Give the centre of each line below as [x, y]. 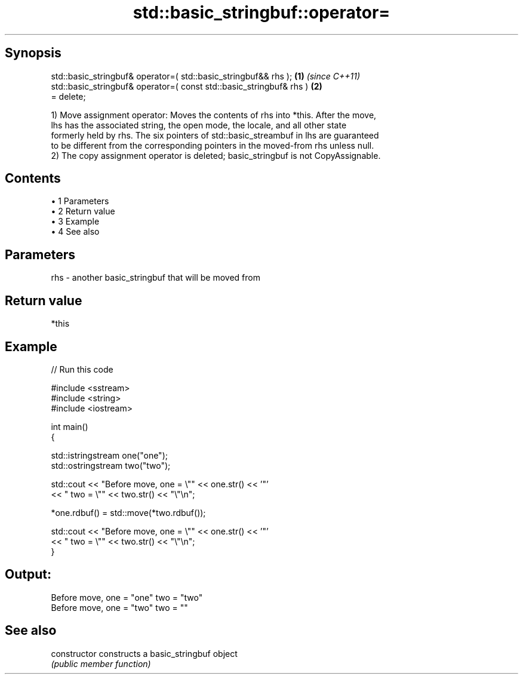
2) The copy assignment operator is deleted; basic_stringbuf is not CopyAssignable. [216, 155]
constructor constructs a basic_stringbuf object [144, 653]
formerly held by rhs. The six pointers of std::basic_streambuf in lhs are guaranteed [215, 135]
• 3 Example [75, 222]
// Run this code [82, 369]
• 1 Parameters [80, 201]
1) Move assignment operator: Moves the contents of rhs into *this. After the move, [214, 115]
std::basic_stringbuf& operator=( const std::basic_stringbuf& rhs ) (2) [187, 86]
